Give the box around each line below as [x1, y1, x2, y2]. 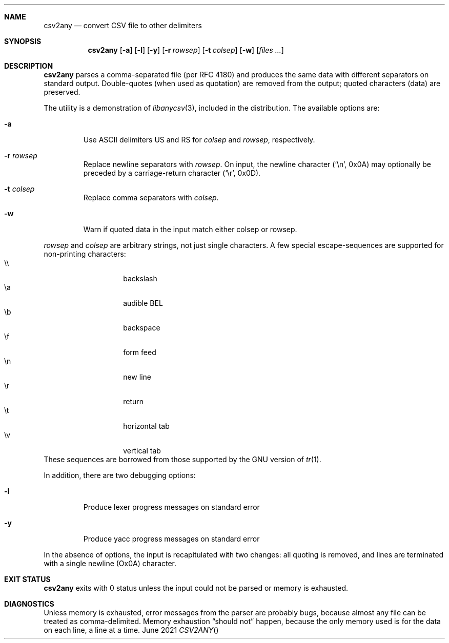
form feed [123, 348, 156, 357]
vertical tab [123, 446, 161, 455]
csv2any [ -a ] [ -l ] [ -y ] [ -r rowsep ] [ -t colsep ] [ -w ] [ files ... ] [88, 46, 284, 54]
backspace [123, 323, 160, 332]
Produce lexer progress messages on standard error [83, 503, 260, 511]
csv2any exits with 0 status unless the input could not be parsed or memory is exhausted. [44, 584, 349, 592]
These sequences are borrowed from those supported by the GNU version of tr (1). [44, 455, 321, 464]
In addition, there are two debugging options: [44, 471, 196, 480]
